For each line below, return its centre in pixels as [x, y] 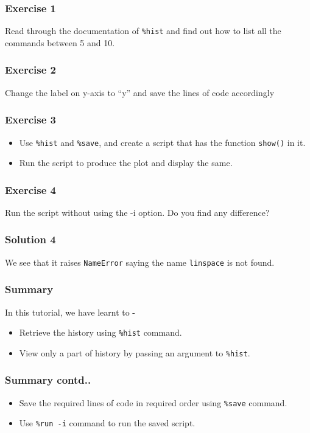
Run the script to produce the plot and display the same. [126, 163]
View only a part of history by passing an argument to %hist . [135, 352]
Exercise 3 [30, 120]
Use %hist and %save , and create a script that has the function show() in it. [162, 142]
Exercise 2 [30, 70]
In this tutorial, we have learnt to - [70, 312]
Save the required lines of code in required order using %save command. [153, 402]
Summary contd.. [48, 380]
